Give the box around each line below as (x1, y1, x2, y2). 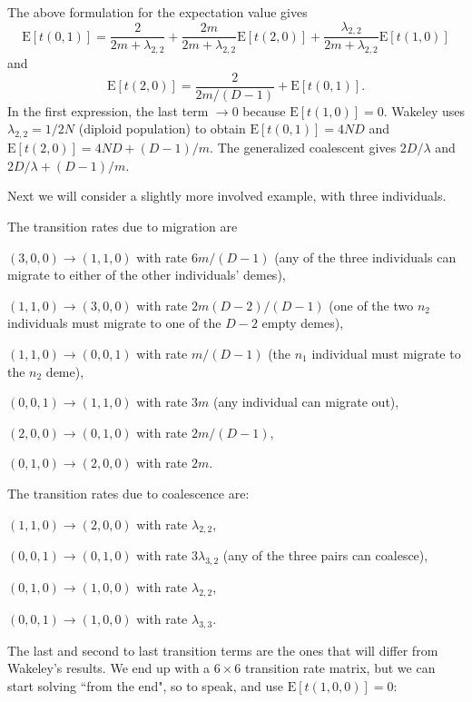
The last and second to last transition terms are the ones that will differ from (7, 640, 438, 659)
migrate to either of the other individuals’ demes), (7, 265, 286, 284)
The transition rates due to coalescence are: (7, 483, 250, 502)
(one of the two (329, 295, 414, 314)
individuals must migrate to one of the (7, 313, 221, 332)
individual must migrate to (311, 344, 461, 363)
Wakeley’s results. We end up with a (7, 658, 211, 677)
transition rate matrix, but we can (244, 658, 436, 677)
